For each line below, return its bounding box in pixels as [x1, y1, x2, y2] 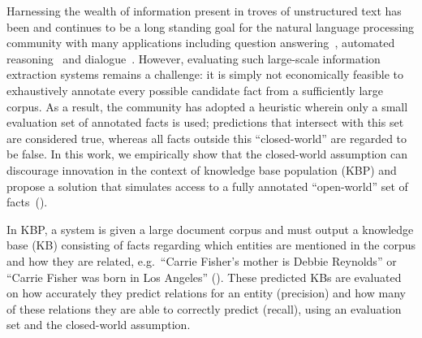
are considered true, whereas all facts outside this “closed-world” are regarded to [6, 129, 407, 146]
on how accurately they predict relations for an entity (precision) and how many [6, 284, 406, 301]
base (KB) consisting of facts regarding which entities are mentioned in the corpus [6, 236, 416, 253]
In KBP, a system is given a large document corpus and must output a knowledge [6, 220, 414, 237]
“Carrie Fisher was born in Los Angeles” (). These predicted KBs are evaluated [6, 268, 402, 285]
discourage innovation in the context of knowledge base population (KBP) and [6, 161, 397, 178]
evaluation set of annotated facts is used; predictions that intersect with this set [6, 114, 404, 131]
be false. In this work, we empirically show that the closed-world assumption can [6, 145, 408, 162]
